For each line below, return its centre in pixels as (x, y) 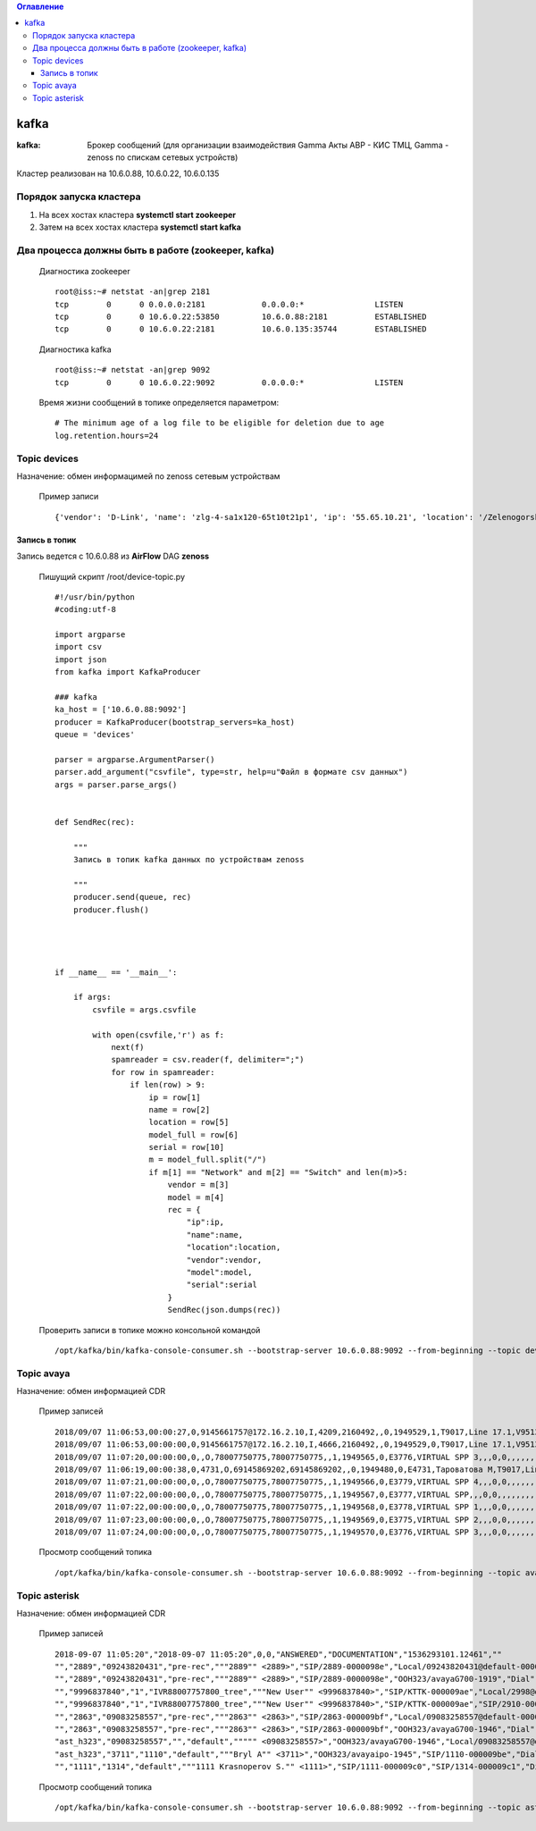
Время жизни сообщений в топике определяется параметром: (159, 403)
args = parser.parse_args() (116, 785)
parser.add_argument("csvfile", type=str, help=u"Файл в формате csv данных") (231, 772)
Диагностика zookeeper (84, 271)
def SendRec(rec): (95, 822)
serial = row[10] (187, 1147)
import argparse (90, 635)
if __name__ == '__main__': (116, 972)
